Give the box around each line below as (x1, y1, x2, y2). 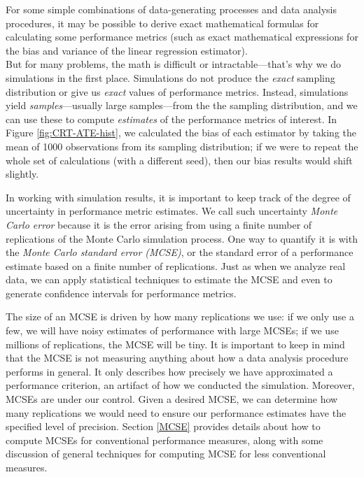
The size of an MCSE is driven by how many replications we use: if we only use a (6, 309, 354, 324)
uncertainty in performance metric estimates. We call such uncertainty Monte (6, 204, 338, 218)
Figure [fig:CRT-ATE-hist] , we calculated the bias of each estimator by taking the (6, 125, 356, 140)
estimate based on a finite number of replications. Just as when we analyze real (6, 258, 346, 273)
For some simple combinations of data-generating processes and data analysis (6, 2, 337, 16)
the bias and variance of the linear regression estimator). (6, 43, 248, 57)
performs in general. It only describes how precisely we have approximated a (6, 364, 333, 378)
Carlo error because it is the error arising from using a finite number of (6, 217, 312, 232)
